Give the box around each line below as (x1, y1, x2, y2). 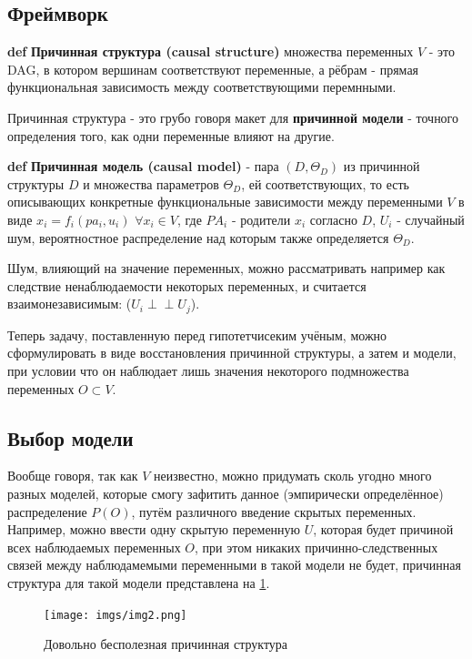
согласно (309, 209, 357, 228)
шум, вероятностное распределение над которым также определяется (7, 228, 389, 247)
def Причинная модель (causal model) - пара (7, 157, 279, 176)
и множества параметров (83, 174, 219, 193)
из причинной (343, 157, 420, 176)
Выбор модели (7, 423, 134, 451)
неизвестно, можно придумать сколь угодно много (154, 466, 432, 485)
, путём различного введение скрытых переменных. (131, 502, 417, 521)
